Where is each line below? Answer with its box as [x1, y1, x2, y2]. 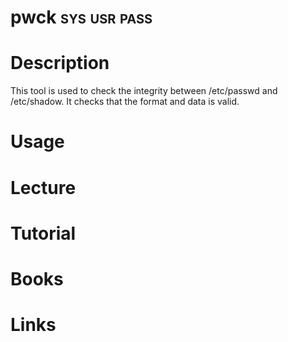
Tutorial [10, 222, 77, 245]
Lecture [10, 176, 77, 199]
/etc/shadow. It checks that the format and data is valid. [10, 96, 240, 108]
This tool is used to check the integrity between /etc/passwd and [10, 85, 278, 97]
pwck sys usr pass [10, 6, 153, 29]
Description [10, 52, 110, 75]
